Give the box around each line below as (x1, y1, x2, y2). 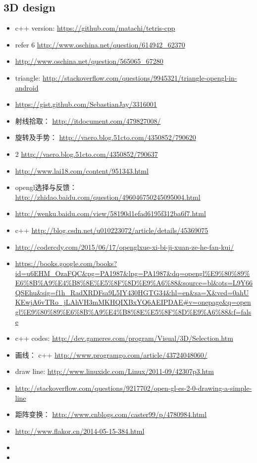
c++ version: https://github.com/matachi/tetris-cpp (15, 23, 175, 33)
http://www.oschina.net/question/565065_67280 (15, 56, 163, 66)
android (15, 82, 39, 93)
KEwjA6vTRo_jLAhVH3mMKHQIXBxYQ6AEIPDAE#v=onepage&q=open (15, 297, 251, 307)
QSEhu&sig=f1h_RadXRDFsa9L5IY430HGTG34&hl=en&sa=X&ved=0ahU (15, 287, 249, 297)
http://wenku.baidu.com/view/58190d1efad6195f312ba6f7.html (15, 208, 206, 219)
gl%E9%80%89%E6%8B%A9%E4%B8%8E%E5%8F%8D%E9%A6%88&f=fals (15, 307, 252, 317)
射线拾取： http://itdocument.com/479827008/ (15, 115, 161, 126)
